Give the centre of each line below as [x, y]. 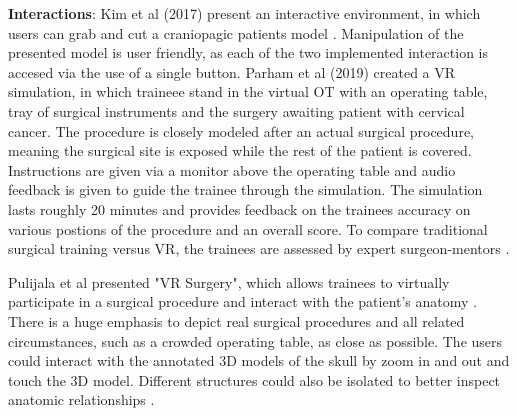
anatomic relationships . [81, 399]
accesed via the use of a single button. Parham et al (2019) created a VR [232, 71]
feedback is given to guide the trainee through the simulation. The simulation [245, 189]
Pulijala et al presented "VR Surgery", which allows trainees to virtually [229, 281]
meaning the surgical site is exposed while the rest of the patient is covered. [240, 150]
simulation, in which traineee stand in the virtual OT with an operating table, [248, 91]
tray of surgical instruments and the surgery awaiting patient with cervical [236, 110]
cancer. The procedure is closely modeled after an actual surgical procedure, [241, 130]
